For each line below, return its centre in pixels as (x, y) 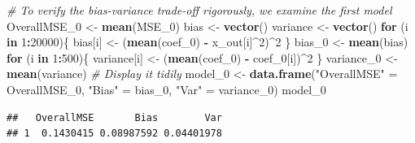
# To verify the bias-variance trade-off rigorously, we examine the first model (199, 10)
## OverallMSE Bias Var (114, 117)
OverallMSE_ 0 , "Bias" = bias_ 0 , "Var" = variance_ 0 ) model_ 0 (166, 89)
